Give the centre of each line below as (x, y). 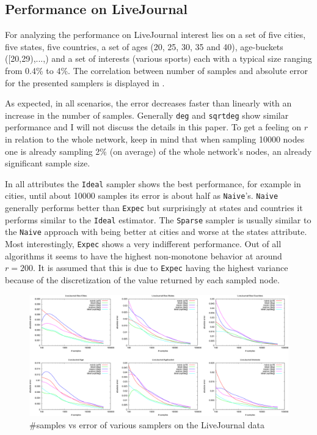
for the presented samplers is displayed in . (85, 82)
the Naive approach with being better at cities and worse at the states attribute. (156, 232)
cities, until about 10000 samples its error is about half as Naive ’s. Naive (142, 195)
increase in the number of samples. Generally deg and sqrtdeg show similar (147, 115)
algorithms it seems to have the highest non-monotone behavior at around (144, 255)
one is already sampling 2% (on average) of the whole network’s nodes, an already (158, 151)
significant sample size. (48, 163)
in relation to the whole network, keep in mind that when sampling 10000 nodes (155, 139)
